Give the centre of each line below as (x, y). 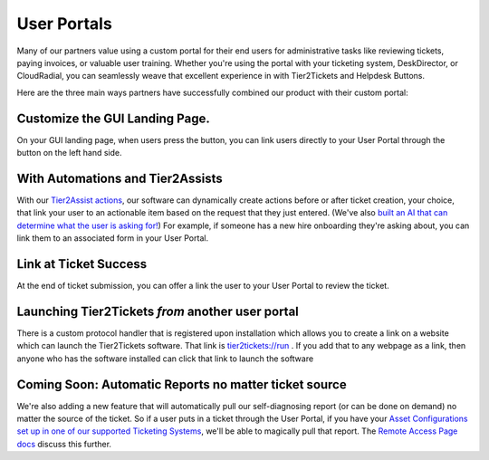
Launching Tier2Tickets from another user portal (158, 311)
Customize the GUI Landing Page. (113, 118)
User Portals (64, 24)
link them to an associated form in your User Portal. (112, 238)
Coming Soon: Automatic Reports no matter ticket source (182, 384)
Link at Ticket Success (82, 264)
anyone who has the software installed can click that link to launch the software (165, 359)
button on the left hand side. (69, 153)
